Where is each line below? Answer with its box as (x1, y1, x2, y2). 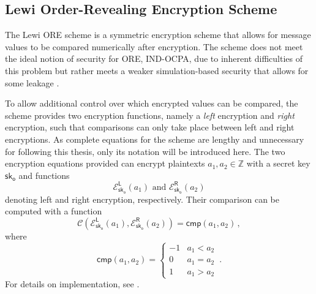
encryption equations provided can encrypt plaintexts (5, 157, 205, 170)
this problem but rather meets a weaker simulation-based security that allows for (5, 64, 309, 77)
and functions (18, 168, 70, 181)
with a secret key (246, 157, 310, 170)
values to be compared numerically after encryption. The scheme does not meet (5, 40, 303, 53)
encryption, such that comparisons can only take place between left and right (5, 121, 295, 134)
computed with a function (5, 205, 102, 217)
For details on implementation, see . (5, 277, 140, 290)
